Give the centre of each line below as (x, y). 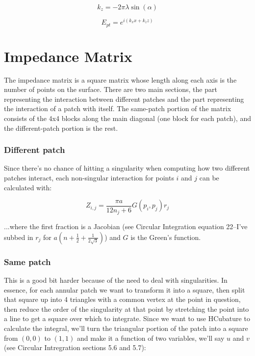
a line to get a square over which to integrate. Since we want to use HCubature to (127, 318)
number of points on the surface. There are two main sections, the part (111, 89)
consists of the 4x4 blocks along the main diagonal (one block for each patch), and (127, 118)
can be (209, 178)
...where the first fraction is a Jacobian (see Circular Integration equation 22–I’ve (126, 226)
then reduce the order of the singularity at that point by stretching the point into (127, 309)
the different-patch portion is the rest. (61, 128)
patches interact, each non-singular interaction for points (89, 178)
